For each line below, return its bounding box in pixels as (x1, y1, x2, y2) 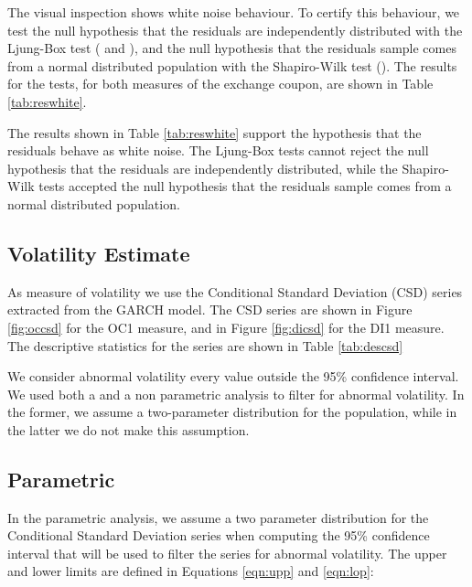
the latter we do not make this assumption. (7, 420, 250, 439)
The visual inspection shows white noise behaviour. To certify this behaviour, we (7, 3, 460, 21)
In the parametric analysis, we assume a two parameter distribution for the (7, 507, 429, 527)
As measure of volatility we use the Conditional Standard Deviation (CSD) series (7, 282, 463, 301)
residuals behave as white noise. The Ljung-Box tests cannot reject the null (7, 141, 429, 160)
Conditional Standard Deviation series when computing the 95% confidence (7, 526, 430, 545)
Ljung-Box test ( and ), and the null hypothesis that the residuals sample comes (7, 38, 456, 58)
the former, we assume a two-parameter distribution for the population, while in (7, 402, 457, 422)
